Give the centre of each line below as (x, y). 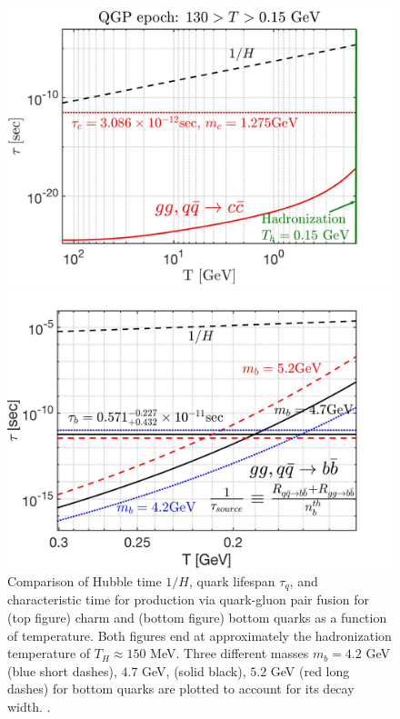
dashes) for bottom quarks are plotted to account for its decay (181, 689)
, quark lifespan (232, 581)
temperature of (49, 653)
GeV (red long (310, 670)
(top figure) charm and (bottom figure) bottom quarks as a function (197, 618)
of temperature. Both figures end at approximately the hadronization (200, 635)
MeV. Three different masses (230, 653)
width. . (29, 707)
